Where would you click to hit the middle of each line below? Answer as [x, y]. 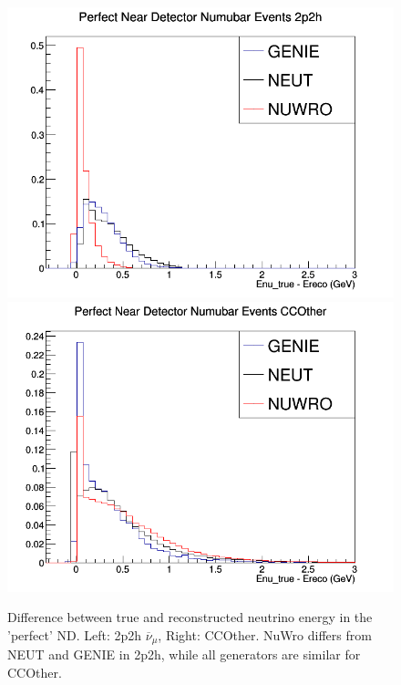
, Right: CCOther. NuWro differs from [265, 634]
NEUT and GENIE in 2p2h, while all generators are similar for [184, 654]
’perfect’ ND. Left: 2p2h [75, 634]
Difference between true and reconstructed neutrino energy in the [190, 617]
